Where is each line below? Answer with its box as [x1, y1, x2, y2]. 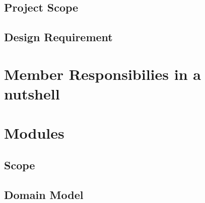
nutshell [4, 83, 60, 104]
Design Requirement [4, 29, 113, 45]
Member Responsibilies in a [4, 63, 201, 84]
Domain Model [4, 186, 84, 202]
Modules [4, 123, 64, 143]
